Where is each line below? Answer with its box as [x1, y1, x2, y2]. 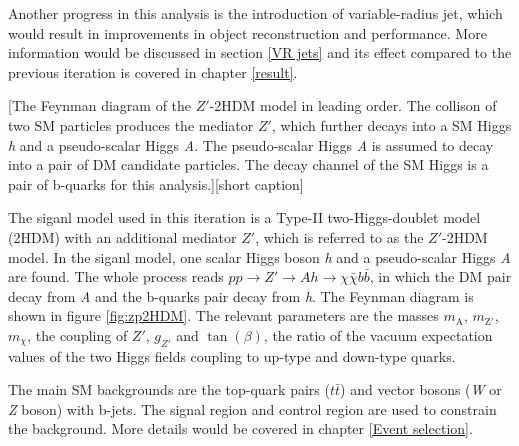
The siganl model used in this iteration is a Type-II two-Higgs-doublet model [8, 207, 481, 228]
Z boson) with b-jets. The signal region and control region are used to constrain [8, 398, 497, 419]
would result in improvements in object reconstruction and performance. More [8, 22, 487, 43]
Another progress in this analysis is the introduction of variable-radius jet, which [8, 3, 503, 23]
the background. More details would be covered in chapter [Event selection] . [8, 418, 473, 439]
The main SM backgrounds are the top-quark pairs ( [8, 379, 330, 400]
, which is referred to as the [255, 226, 424, 247]
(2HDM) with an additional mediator [8, 226, 237, 247]
